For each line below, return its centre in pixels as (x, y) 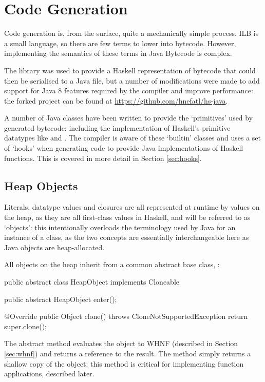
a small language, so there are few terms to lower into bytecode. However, (120, 43)
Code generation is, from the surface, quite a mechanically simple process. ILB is (131, 33)
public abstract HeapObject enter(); (61, 299)
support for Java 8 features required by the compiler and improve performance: (129, 91)
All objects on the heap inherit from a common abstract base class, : (112, 264)
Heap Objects (41, 185)
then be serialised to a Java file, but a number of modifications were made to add (132, 80)
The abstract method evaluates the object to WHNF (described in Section (121, 343)
